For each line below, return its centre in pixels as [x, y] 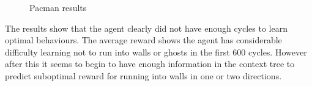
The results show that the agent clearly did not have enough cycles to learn [146, 28]
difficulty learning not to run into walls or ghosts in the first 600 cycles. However [156, 52]
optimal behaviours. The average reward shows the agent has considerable [143, 40]
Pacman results [58, 7]
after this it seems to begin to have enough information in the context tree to [150, 64]
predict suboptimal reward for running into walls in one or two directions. [143, 75]
